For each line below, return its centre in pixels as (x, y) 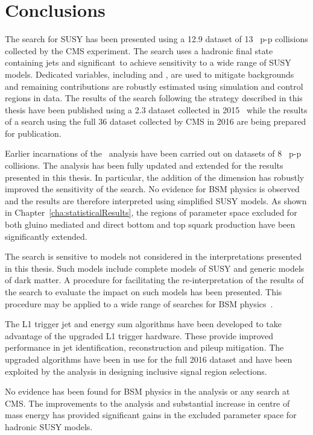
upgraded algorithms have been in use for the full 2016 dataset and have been (149, 359)
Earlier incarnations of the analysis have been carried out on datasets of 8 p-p (153, 153)
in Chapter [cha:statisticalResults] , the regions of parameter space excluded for (151, 212)
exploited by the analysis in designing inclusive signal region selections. (136, 371)
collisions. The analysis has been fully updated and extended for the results (144, 165)
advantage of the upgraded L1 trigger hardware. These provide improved (139, 335)
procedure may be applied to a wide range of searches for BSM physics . (139, 303)
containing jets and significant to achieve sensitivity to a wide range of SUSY (148, 62)
